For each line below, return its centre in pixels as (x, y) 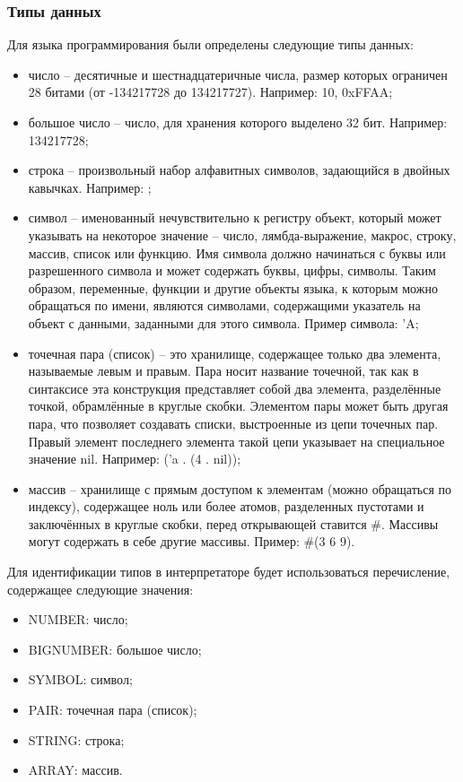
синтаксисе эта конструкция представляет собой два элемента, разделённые (235, 388)
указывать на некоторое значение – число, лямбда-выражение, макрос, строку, (242, 235)
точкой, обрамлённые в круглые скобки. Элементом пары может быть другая (238, 406)
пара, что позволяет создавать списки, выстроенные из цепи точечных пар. (233, 423)
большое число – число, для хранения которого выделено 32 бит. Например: (238, 122)
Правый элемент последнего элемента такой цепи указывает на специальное (236, 441)
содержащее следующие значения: (100, 589)
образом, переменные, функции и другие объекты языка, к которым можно (233, 287)
